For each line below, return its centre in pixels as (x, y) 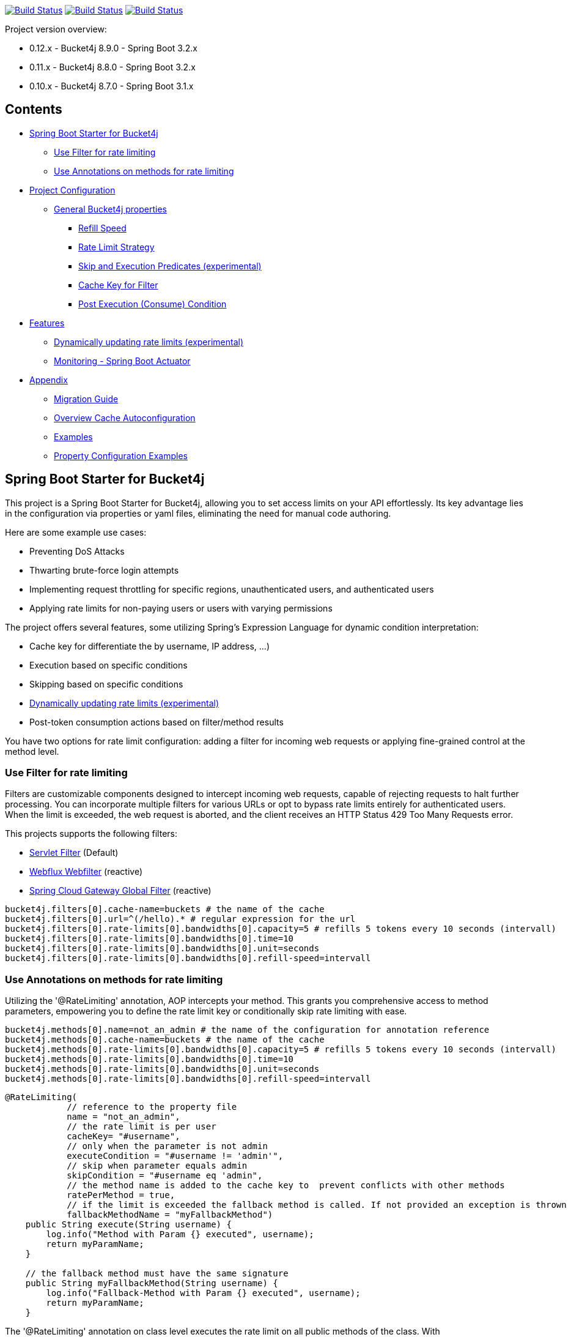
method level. (32, 751)
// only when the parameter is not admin (167, 1146)
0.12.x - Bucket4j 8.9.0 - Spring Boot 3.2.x (113, 48)
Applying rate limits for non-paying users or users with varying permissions (181, 608)
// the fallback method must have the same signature (157, 1274)
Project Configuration (72, 190)
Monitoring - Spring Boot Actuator (122, 361)
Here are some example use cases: (76, 532)
